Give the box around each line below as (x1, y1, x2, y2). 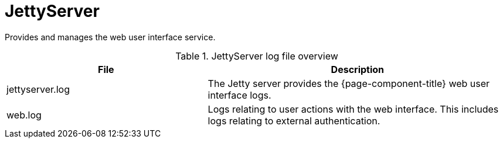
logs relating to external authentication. (208, 114, 380, 127)
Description (331, 63, 385, 75)
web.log (6, 109, 42, 121)
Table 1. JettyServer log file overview (175, 50, 338, 62)
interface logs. (208, 89, 271, 101)
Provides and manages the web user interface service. (5, 32, 216, 42)
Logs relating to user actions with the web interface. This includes (208, 103, 499, 115)
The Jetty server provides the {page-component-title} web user (208, 77, 490, 89)
